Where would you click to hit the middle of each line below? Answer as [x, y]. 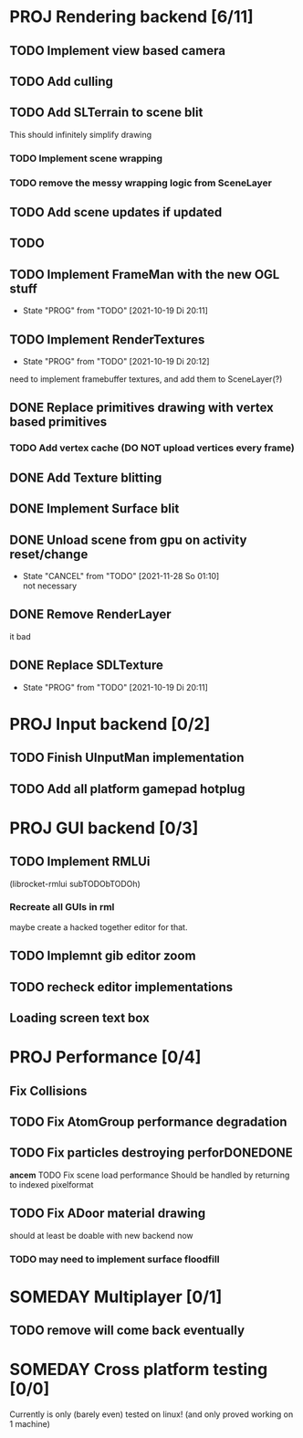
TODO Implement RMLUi [80, 862]
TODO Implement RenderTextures [107, 339]
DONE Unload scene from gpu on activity [128, 539]
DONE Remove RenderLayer [90, 614]
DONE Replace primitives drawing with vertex [141, 408]
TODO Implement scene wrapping [86, 158]
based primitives [58, 422]
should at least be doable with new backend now [101, 1235]
